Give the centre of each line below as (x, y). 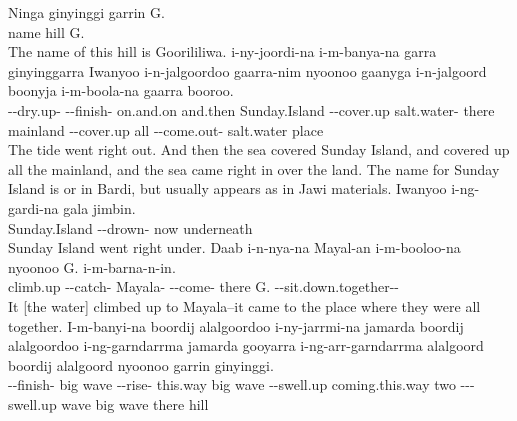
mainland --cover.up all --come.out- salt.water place (166, 129)
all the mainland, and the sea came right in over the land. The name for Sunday (254, 168)
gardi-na (33, 207)
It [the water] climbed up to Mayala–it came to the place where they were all (244, 305)
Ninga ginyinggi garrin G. (86, 12)
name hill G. (46, 31)
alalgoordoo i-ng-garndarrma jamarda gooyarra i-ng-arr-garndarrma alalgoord (246, 345)
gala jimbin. (99, 207)
